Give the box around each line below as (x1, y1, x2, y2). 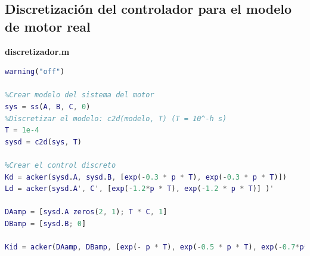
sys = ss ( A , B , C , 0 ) (5, 102, 91, 111)
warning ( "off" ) (5, 67, 65, 76)
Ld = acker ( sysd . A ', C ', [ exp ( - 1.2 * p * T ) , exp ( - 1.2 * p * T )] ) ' (5, 184, 274, 193)
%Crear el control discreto (5, 161, 116, 169)
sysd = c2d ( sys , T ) (5, 137, 82, 146)
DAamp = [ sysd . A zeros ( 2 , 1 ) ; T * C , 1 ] (5, 208, 168, 217)
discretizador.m (5, 45, 70, 57)
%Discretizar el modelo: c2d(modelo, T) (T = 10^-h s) (5, 114, 227, 123)
